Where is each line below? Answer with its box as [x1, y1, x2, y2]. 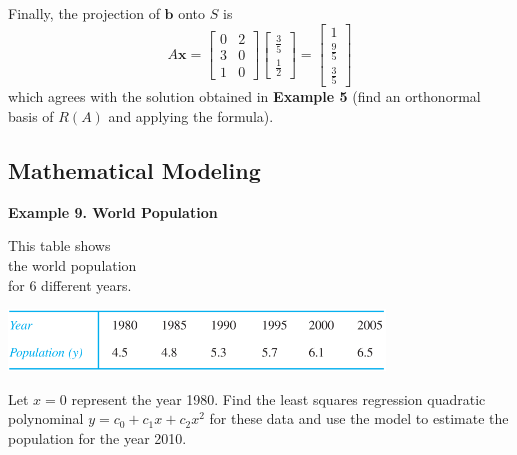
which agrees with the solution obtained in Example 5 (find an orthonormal [8, 86, 481, 107]
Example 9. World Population [8, 201, 218, 222]
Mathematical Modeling [8, 154, 261, 185]
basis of [8, 105, 54, 126]
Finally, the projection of [8, 3, 160, 23]
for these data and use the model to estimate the [209, 408, 509, 429]
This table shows [8, 235, 111, 256]
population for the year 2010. [8, 428, 187, 449]
